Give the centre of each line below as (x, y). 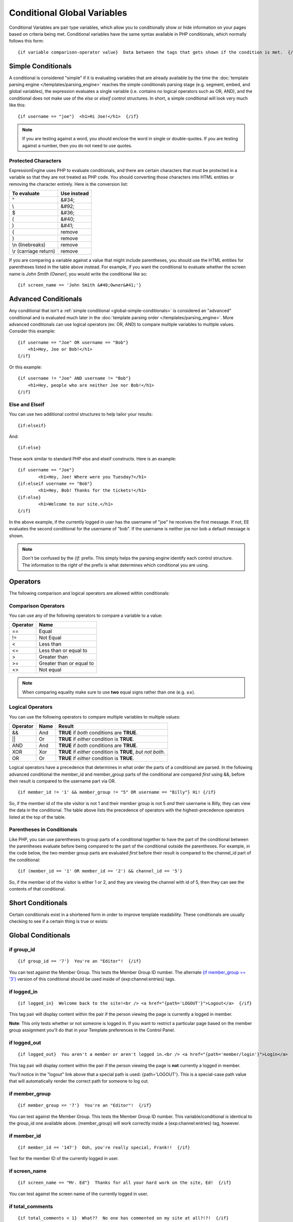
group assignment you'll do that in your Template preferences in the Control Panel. (92, 1030)
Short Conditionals (38, 903)
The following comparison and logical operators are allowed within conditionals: (89, 593)
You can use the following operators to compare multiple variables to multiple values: (95, 717)
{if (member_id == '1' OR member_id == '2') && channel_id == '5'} (100, 871)
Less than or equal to (63, 651)
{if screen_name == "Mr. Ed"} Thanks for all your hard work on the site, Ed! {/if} (125, 1183)
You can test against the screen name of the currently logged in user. (79, 1194)
